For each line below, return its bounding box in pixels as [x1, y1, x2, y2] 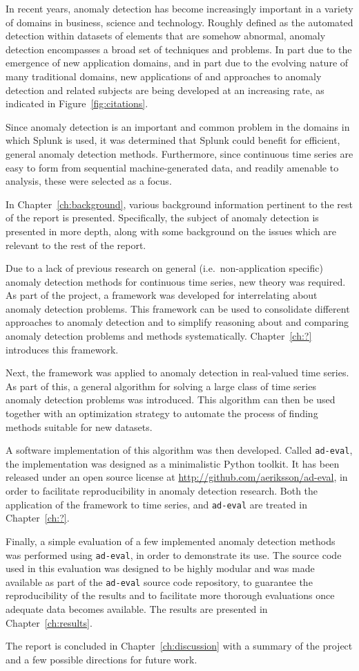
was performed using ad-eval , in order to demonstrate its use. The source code [6, 547, 342, 562]
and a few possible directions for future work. [6, 652, 197, 666]
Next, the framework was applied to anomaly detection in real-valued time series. [6, 365, 349, 380]
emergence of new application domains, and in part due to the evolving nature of [6, 55, 349, 70]
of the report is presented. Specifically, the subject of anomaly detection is [6, 210, 319, 225]
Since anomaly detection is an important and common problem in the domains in [6, 119, 350, 134]
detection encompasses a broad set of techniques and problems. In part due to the [6, 42, 352, 56]
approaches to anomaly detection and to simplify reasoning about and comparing [6, 315, 349, 329]
